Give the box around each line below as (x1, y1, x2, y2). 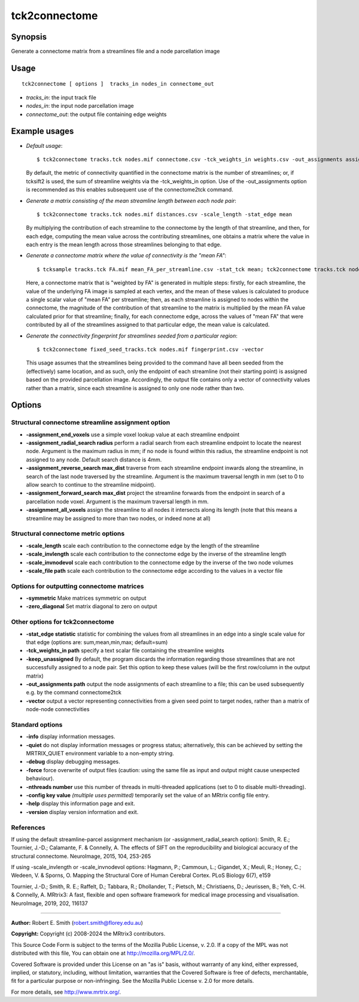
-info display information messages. (26, 733, 115, 740)
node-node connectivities (26, 706, 90, 713)
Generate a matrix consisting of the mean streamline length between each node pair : (26, 197, 236, 204)
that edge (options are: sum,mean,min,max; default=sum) (26, 638, 168, 646)
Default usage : (26, 142, 63, 149)
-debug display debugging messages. (26, 758, 121, 766)
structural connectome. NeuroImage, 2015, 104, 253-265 (11, 852, 151, 860)
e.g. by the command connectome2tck (26, 689, 122, 696)
